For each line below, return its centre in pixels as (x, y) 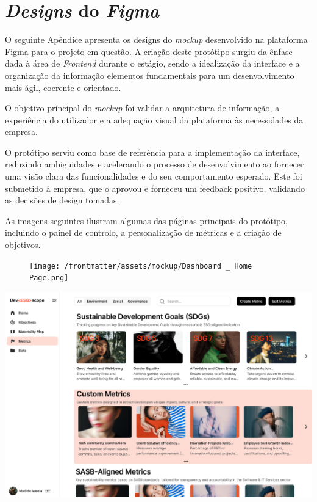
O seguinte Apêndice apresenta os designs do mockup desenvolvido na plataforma (156, 39)
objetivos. (23, 245)
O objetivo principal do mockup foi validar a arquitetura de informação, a (142, 108)
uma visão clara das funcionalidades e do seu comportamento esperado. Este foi (154, 176)
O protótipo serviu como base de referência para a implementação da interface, (152, 152)
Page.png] (49, 278)
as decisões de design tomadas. (62, 200)
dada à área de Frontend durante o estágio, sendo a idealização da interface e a (152, 63)
